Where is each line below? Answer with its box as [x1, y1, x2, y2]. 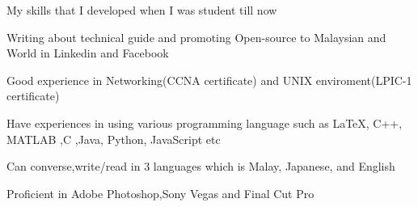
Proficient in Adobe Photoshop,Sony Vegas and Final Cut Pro [6, 184, 315, 201]
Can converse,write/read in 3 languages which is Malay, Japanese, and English [6, 158, 395, 175]
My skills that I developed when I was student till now [6, 2, 277, 18]
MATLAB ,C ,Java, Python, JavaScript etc [6, 130, 221, 147]
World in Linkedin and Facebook [6, 44, 169, 61]
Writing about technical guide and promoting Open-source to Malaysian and [6, 28, 386, 45]
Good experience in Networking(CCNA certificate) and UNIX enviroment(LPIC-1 [6, 71, 412, 88]
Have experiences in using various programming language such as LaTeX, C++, [6, 114, 403, 131]
